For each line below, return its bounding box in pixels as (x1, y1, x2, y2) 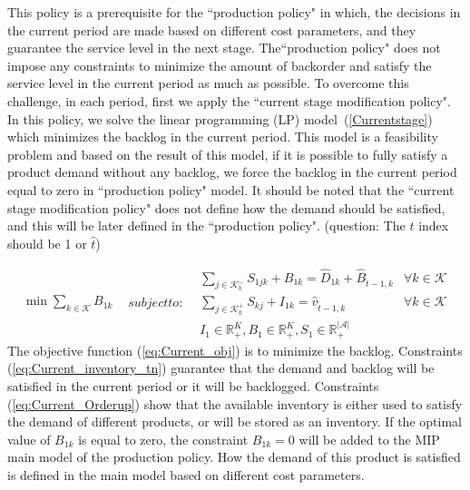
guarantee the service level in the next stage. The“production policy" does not (7, 38, 441, 57)
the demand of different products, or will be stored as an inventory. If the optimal (7, 412, 462, 431)
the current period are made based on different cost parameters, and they (7, 20, 416, 39)
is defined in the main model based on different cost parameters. (7, 465, 365, 485)
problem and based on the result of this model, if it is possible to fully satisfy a (7, 144, 448, 163)
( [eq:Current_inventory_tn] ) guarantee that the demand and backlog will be (7, 358, 435, 377)
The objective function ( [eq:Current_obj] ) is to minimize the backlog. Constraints (7, 340, 463, 359)
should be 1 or (7, 233, 87, 252)
